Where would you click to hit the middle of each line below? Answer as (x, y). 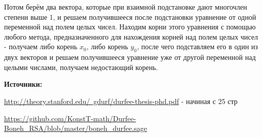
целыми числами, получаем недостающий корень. (81, 67)
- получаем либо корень (41, 46)
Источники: (23, 84)
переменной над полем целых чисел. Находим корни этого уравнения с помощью (130, 27)
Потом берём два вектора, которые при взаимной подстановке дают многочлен (126, 7)
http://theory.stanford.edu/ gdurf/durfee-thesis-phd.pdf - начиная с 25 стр (121, 101)
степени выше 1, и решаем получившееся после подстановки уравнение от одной (130, 16)
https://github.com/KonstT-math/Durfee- (70, 118)
